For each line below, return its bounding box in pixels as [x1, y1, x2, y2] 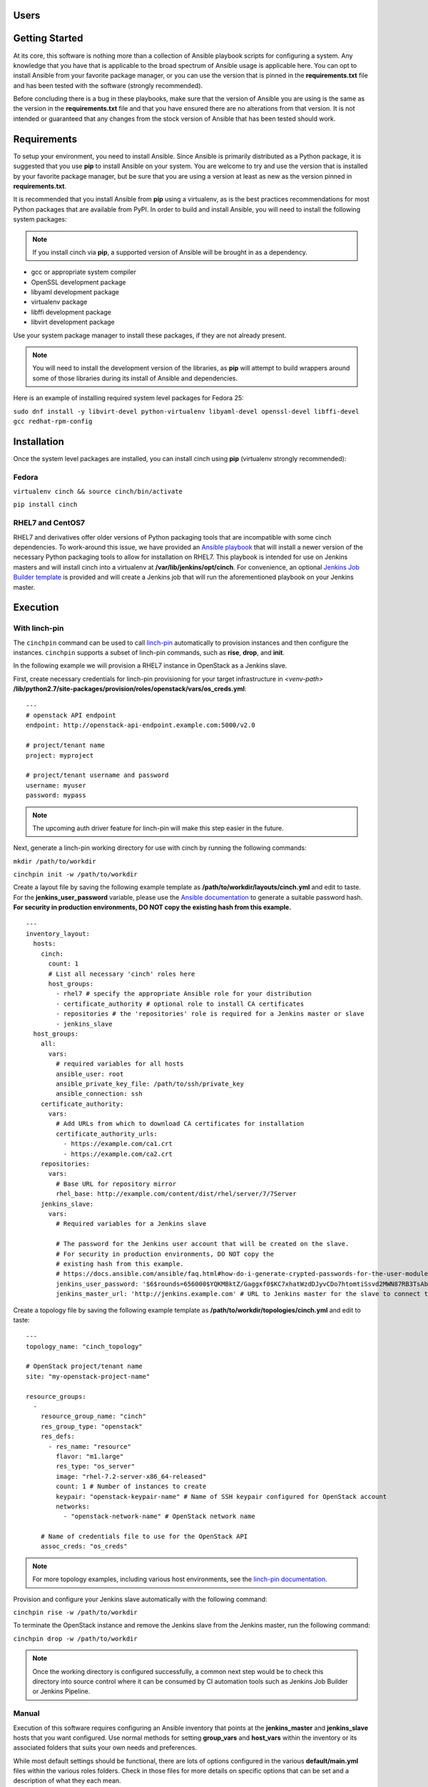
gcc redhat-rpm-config [13, 417, 93, 425]
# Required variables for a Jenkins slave [56, 1219, 207, 1228]
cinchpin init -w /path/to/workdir [13, 871, 138, 878]
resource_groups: [26, 1392, 86, 1400]
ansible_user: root [56, 1069, 124, 1078]
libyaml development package [31, 288, 119, 297]
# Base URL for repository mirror [56, 1179, 177, 1188]
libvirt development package [31, 318, 115, 327]
